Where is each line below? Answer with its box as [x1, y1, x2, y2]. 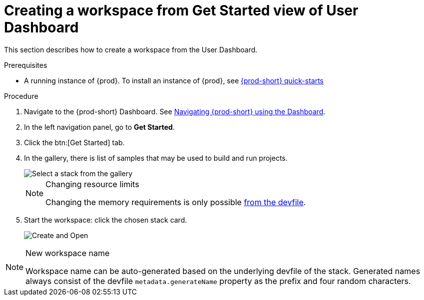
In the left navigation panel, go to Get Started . [24, 122, 175, 131]
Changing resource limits [45, 179, 139, 189]
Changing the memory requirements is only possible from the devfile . [45, 197, 306, 207]
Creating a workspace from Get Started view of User [4, 2, 359, 19]
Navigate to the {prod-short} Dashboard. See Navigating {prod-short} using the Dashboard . [24, 107, 326, 116]
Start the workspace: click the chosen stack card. [24, 215, 187, 224]
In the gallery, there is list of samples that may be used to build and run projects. [24, 153, 288, 162]
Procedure [4, 91, 38, 100]
